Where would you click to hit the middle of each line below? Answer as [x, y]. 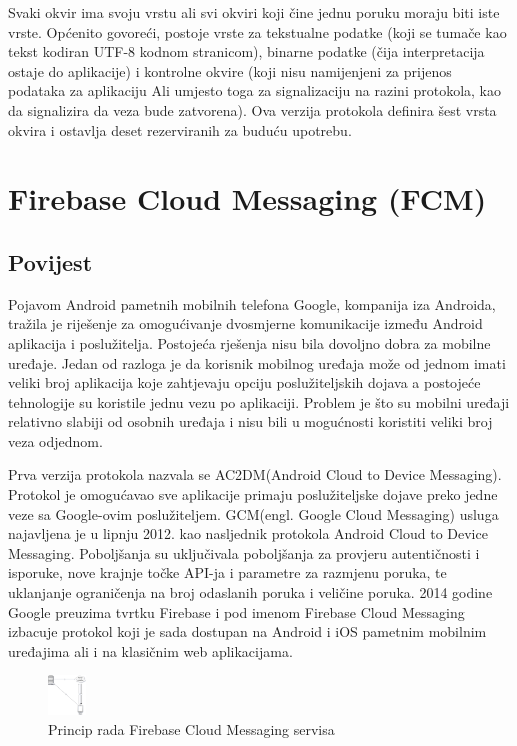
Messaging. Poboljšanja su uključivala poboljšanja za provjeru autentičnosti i [244, 552]
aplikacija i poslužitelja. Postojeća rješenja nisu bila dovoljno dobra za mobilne [249, 342]
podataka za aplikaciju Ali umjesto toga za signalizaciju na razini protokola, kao [254, 90]
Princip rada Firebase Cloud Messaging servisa [191, 728]
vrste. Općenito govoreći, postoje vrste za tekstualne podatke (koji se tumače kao [257, 31]
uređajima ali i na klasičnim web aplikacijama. [150, 650]
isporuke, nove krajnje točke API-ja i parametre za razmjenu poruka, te [227, 572]
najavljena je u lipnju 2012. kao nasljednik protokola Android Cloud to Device [248, 533]
